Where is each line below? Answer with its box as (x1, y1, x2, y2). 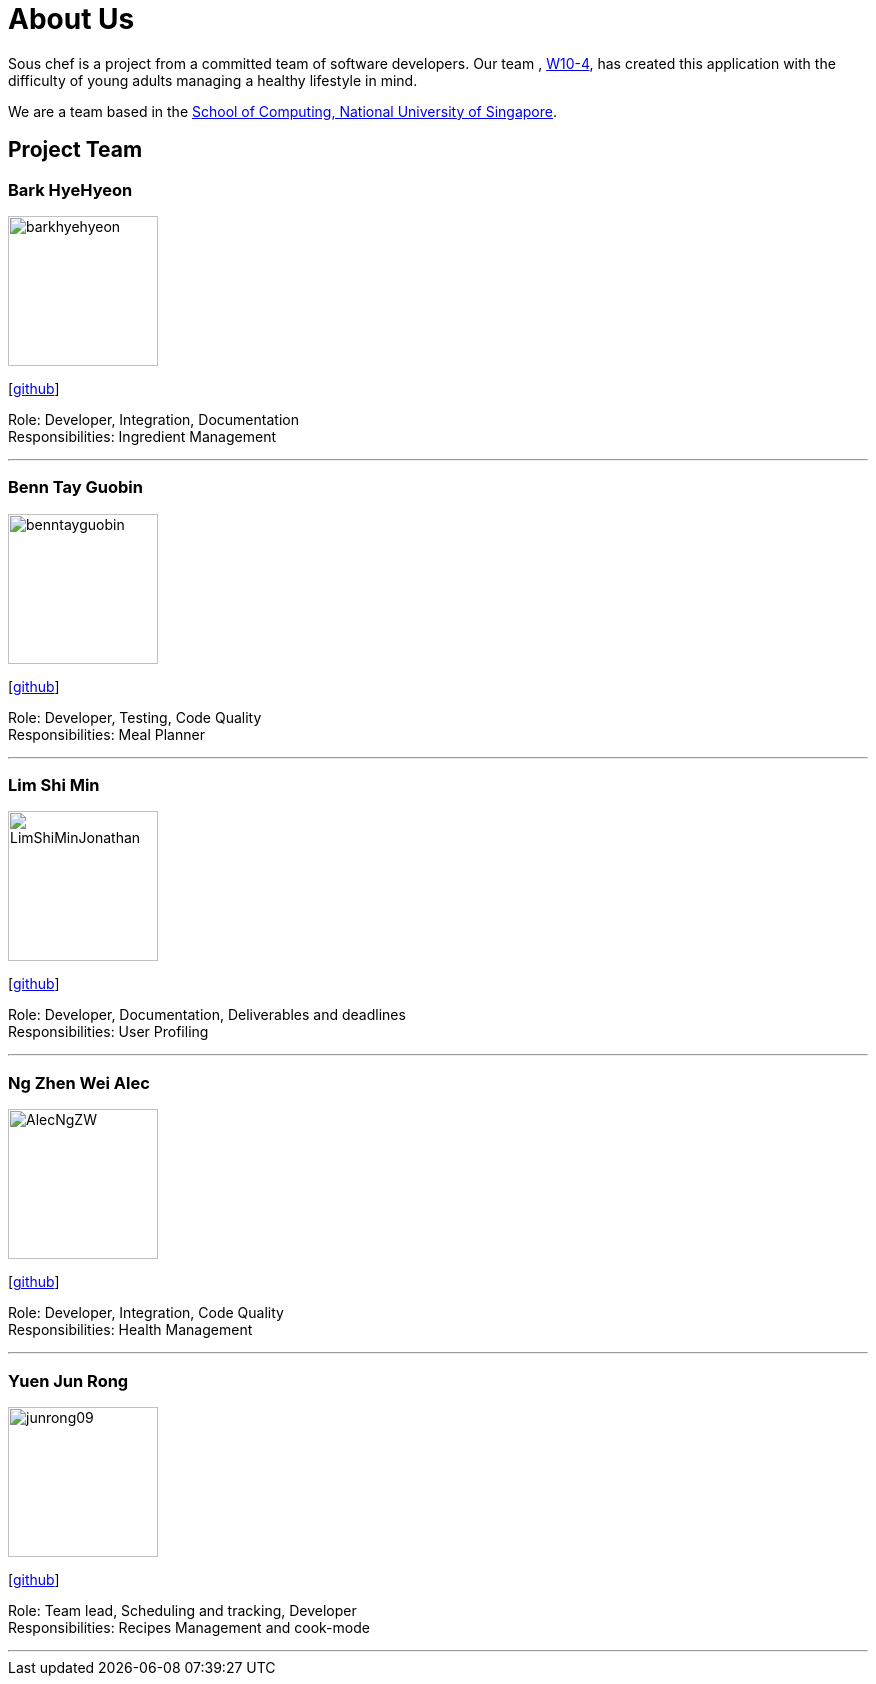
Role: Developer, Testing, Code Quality (8, 708, 262, 726)
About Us (8, 2, 135, 36)
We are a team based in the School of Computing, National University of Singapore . (8, 102, 558, 120)
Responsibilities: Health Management (8, 1321, 253, 1339)
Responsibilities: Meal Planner (8, 725, 205, 743)
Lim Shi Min (8, 775, 100, 796)
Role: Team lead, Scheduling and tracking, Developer (8, 1601, 357, 1619)
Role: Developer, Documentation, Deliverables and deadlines (8, 1006, 406, 1024)
